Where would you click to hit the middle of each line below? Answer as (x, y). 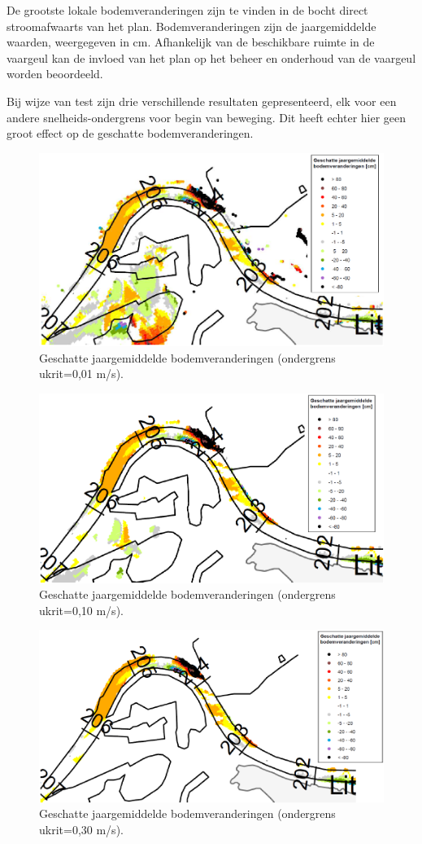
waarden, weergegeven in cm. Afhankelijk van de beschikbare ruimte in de (191, 42)
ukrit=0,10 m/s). (81, 610)
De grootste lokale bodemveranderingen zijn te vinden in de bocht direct (187, 10)
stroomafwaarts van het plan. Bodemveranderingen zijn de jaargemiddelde (191, 26)
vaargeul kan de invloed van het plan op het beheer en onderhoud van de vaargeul (211, 57)
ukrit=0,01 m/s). (81, 374)
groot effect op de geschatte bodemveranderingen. (130, 133)
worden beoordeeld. (55, 74)
